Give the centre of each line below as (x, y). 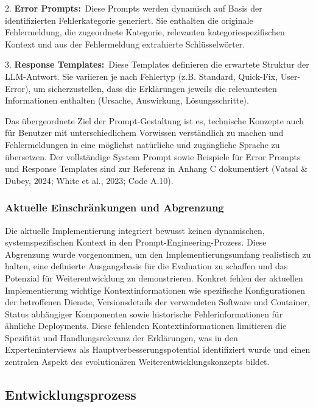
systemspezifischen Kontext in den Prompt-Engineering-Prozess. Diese (136, 242)
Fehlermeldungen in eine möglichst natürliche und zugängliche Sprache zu (142, 144)
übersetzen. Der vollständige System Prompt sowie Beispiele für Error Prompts (153, 156)
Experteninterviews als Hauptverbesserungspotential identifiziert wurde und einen (158, 349)
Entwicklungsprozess (71, 395)
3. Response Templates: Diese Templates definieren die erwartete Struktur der (157, 64)
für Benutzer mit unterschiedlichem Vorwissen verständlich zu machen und (144, 133)
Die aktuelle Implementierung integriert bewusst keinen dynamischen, (135, 230)
